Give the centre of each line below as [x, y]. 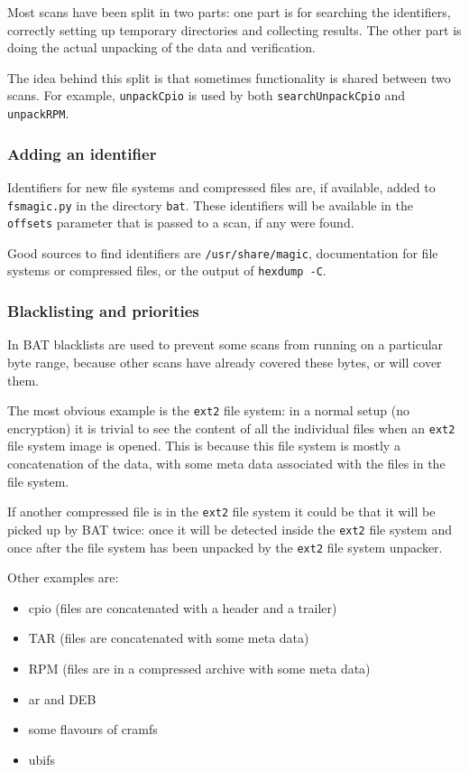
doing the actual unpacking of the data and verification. [161, 47]
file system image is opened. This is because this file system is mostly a [204, 446]
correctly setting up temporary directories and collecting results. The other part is [234, 29]
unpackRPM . [38, 113]
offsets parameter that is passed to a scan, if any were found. [181, 223]
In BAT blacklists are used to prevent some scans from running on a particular [225, 344]
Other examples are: [63, 577]
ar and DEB [62, 698]
